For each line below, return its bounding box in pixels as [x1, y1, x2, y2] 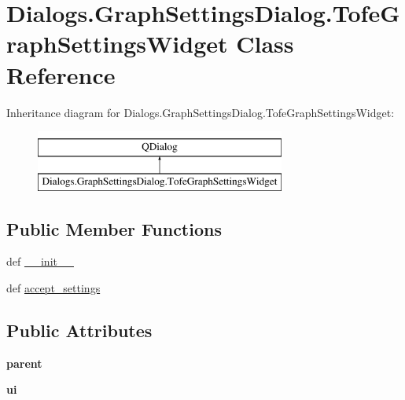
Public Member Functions [6, 216, 222, 240]
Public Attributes [6, 318, 153, 343]
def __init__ [6, 253, 74, 270]
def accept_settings [6, 280, 101, 296]
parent [6, 354, 42, 371]
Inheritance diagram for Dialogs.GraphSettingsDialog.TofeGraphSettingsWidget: [6, 104, 395, 120]
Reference [6, 58, 116, 90]
